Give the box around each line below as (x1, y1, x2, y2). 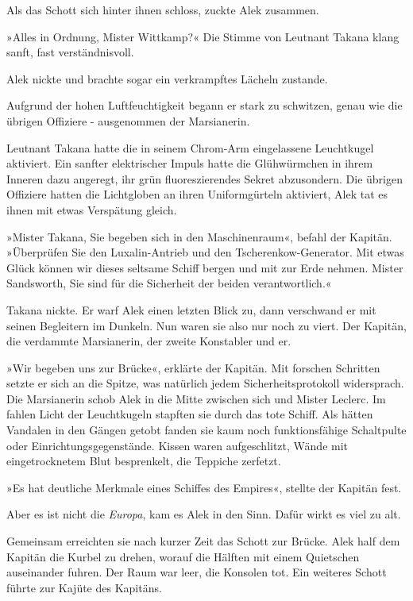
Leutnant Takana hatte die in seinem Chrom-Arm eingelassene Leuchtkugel (6, 139, 374, 156)
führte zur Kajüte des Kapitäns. (6, 579, 162, 595)
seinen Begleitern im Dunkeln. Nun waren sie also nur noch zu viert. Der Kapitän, (6, 317, 407, 333)
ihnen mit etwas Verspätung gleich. (6, 201, 177, 218)
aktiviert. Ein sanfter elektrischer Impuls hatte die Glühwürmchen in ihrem (6, 155, 373, 171)
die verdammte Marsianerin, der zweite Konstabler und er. (6, 333, 291, 349)
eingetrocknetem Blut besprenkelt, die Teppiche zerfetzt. (6, 453, 281, 469)
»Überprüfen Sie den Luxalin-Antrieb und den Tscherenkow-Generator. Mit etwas (6, 244, 404, 260)
